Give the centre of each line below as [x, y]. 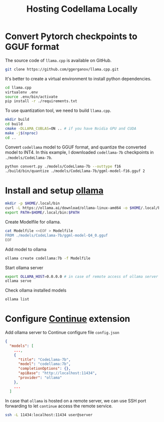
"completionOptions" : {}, [44, 369]
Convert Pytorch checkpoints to [71, 36]
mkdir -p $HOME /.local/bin [32, 204]
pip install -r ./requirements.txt [41, 101]
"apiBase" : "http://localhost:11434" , [57, 373]
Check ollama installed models [36, 290]
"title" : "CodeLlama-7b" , [44, 359]
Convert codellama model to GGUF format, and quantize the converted [76, 147]
